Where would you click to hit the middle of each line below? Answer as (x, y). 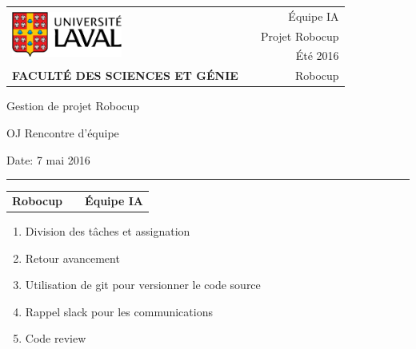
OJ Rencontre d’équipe (63, 132)
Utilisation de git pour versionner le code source (143, 285)
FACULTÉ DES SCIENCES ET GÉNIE (125, 75)
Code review (56, 338)
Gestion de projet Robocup (73, 106)
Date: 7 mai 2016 (48, 159)
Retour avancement (72, 258)
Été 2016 (317, 56)
